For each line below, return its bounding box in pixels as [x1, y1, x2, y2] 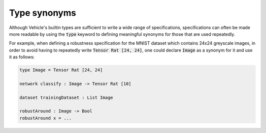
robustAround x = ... [19, 115, 72, 121]
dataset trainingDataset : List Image [19, 95, 113, 100]
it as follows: [9, 54, 35, 60]
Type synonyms [9, 7, 76, 18]
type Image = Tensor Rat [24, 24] [19, 67, 103, 73]
